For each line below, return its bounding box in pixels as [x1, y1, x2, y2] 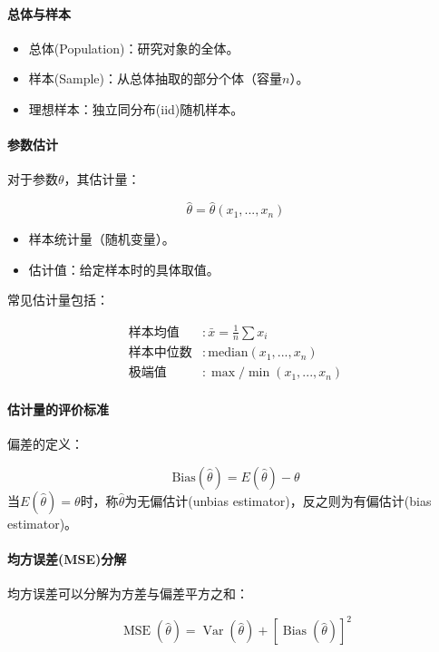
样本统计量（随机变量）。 [28, 229, 175, 248]
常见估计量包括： [7, 290, 109, 309]
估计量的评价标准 [7, 400, 109, 418]
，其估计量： [63, 170, 141, 189]
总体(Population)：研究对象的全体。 [28, 38, 239, 57]
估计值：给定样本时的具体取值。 [28, 259, 219, 278]
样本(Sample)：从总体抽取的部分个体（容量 [28, 69, 283, 88]
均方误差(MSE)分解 [7, 549, 127, 568]
